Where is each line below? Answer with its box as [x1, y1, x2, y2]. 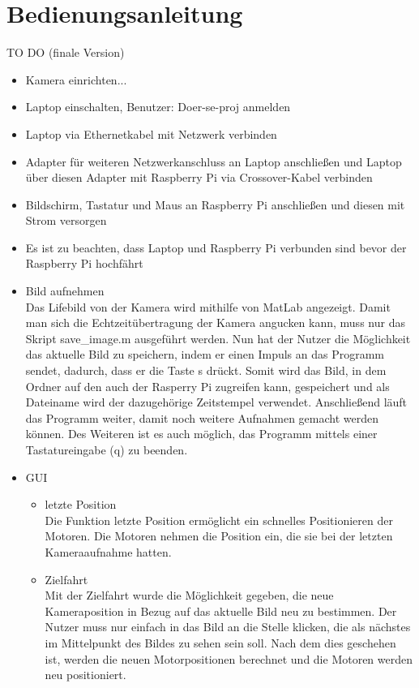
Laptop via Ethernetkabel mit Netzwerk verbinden [25, 125, 277, 142]
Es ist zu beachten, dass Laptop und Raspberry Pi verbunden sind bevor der [25, 239, 407, 256]
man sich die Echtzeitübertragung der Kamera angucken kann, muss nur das [25, 314, 405, 331]
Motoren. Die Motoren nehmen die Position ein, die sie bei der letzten [45, 527, 393, 544]
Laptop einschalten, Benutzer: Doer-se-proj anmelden [25, 98, 291, 115]
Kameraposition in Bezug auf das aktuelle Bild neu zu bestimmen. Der [45, 602, 397, 619]
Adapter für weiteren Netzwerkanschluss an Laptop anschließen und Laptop [25, 153, 402, 170]
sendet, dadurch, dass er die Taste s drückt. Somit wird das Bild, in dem [25, 362, 387, 379]
